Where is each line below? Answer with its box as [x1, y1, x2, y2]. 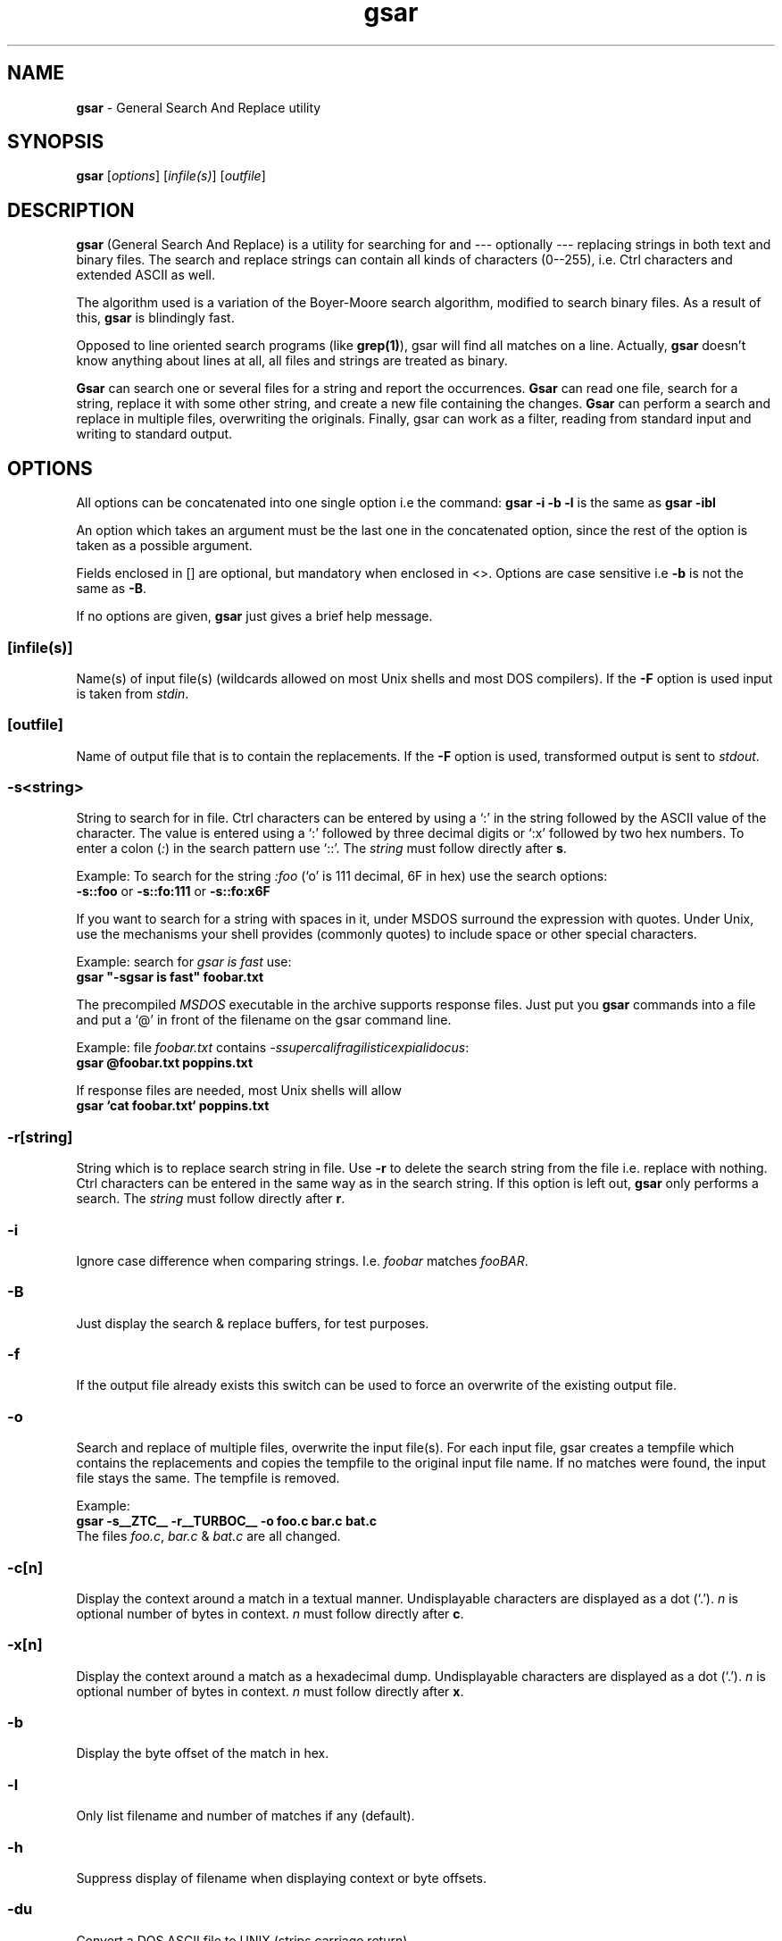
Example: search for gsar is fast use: [76, 954, 292, 970]
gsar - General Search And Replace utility [76, 99, 321, 115]
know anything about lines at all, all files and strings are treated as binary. [76, 353, 508, 369]
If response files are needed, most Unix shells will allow [76, 1083, 402, 1099]
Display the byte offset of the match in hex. [76, 1745, 329, 1761]
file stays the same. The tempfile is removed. [76, 1470, 340, 1486]
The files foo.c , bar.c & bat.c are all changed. [76, 1528, 341, 1544]
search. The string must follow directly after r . [76, 1191, 345, 1207]
